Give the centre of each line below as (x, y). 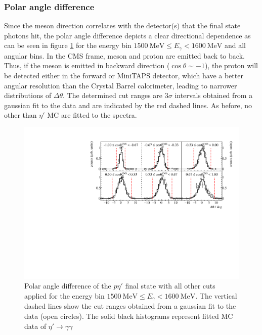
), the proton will (231, 65)
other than (20, 115)
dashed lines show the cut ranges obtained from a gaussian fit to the (130, 306)
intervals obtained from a (214, 95)
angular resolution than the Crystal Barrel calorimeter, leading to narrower (121, 85)
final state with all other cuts (170, 286)
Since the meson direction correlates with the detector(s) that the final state (122, 26)
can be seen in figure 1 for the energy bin (68, 45)
